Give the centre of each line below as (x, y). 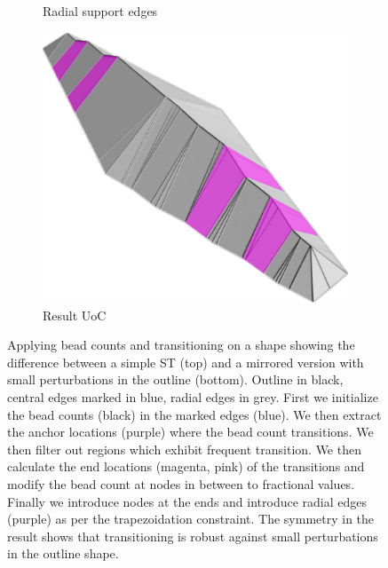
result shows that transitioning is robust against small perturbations (193, 536)
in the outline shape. (63, 553)
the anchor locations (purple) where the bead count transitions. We (190, 432)
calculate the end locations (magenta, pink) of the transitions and (186, 466)
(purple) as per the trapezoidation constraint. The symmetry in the (191, 519)
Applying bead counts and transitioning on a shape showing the (181, 345)
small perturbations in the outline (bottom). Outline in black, (175, 379)
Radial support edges (100, 11)
